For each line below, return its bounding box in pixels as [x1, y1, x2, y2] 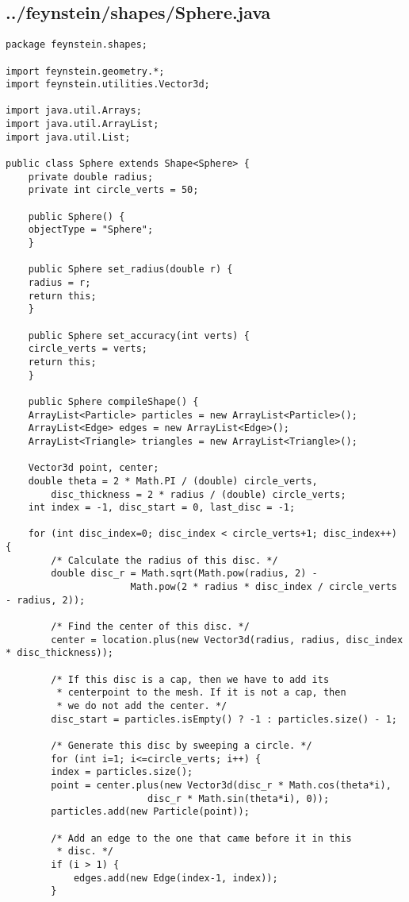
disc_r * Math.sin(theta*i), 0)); [147, 792, 330, 804]
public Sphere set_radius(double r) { [28, 264, 233, 276]
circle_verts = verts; [28, 343, 147, 355]
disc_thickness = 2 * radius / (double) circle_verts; [51, 488, 346, 500]
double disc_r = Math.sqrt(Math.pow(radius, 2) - [51, 568, 318, 580]
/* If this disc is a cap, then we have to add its [51, 673, 330, 685]
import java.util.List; [6, 131, 131, 143]
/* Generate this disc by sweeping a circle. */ [51, 739, 312, 751]
